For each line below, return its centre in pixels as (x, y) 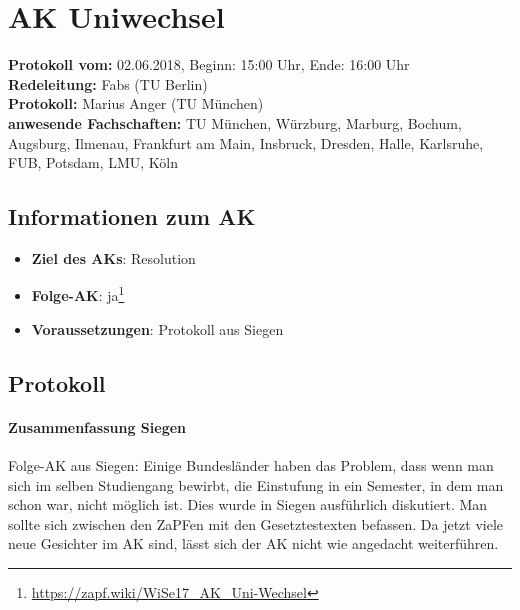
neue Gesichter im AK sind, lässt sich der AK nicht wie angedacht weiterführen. (253, 543)
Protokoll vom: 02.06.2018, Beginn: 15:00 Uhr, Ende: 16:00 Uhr (209, 64)
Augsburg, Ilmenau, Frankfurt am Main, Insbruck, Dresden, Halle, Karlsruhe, (246, 142)
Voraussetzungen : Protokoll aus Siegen (157, 328)
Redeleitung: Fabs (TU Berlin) (108, 83)
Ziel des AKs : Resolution (113, 257)
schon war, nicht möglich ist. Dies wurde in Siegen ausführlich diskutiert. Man (248, 504)
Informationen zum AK (132, 216)
